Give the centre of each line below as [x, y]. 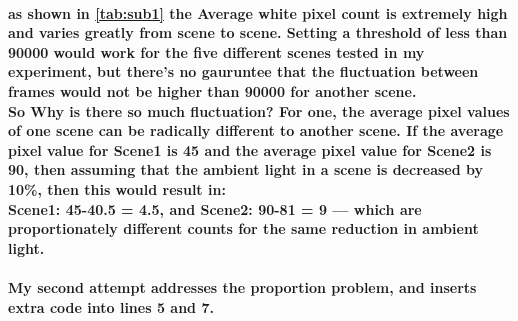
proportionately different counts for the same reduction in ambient [243, 228]
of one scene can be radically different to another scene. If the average [256, 130]
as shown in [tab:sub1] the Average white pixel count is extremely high [258, 12]
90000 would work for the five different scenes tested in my [216, 51]
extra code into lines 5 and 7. [111, 306]
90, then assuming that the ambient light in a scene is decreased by [246, 169]
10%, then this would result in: [117, 188]
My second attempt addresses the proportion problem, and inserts [242, 286]
